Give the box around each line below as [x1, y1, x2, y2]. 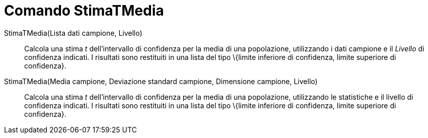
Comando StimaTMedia [4, 2, 164, 19]
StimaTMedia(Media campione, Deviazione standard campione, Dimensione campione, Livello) [4, 77, 318, 86]
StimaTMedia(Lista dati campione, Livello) [4, 28, 142, 37]
